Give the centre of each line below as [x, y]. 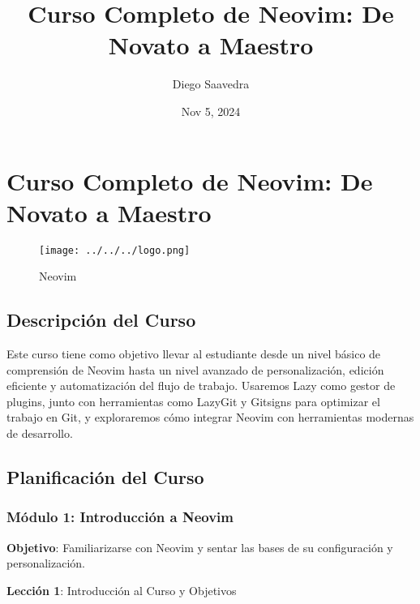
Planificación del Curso [105, 477]
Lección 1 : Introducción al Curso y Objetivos [122, 590]
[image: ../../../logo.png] [115, 250]
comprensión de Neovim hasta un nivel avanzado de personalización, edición [195, 369]
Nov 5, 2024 [211, 111]
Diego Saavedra [211, 84]
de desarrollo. [40, 433]
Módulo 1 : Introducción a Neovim [120, 517]
